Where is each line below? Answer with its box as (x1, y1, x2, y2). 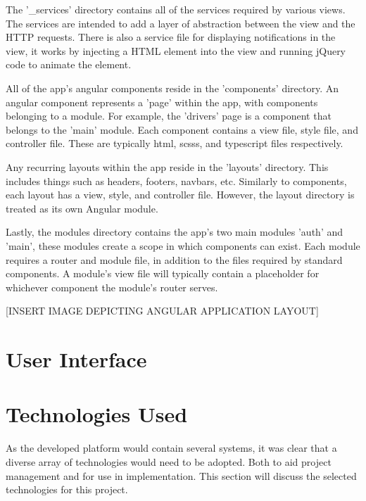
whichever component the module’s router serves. (6, 279, 218, 294)
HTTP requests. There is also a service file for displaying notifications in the (6, 30, 336, 44)
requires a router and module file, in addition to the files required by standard (6, 252, 343, 267)
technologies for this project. (6, 482, 128, 497)
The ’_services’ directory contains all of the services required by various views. (6, 2, 346, 16)
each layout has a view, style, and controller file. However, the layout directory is (6, 187, 355, 202)
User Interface (6, 345, 147, 374)
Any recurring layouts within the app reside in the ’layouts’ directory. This (6, 159, 329, 174)
